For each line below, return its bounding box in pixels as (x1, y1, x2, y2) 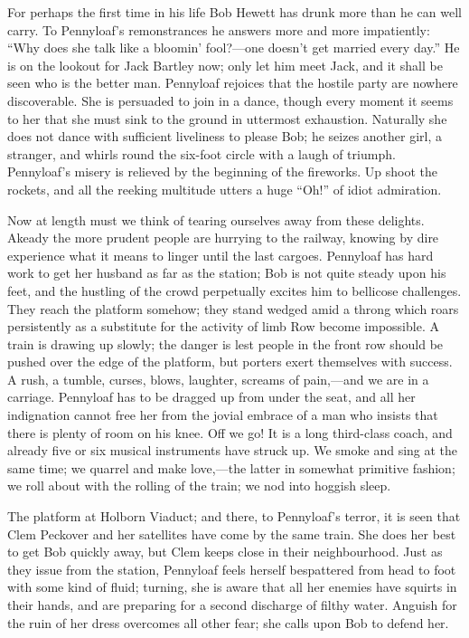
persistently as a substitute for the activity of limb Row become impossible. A (7, 317, 439, 336)
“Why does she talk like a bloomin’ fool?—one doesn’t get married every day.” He (7, 38, 460, 57)
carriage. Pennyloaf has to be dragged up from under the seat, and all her (7, 387, 416, 406)
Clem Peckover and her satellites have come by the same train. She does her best (7, 524, 456, 543)
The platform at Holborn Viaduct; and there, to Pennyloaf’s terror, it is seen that (7, 507, 461, 526)
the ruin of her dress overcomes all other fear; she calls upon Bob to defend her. (7, 613, 449, 632)
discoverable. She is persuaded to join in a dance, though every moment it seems (7, 90, 454, 110)
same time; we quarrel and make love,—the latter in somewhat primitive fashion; (7, 458, 455, 477)
